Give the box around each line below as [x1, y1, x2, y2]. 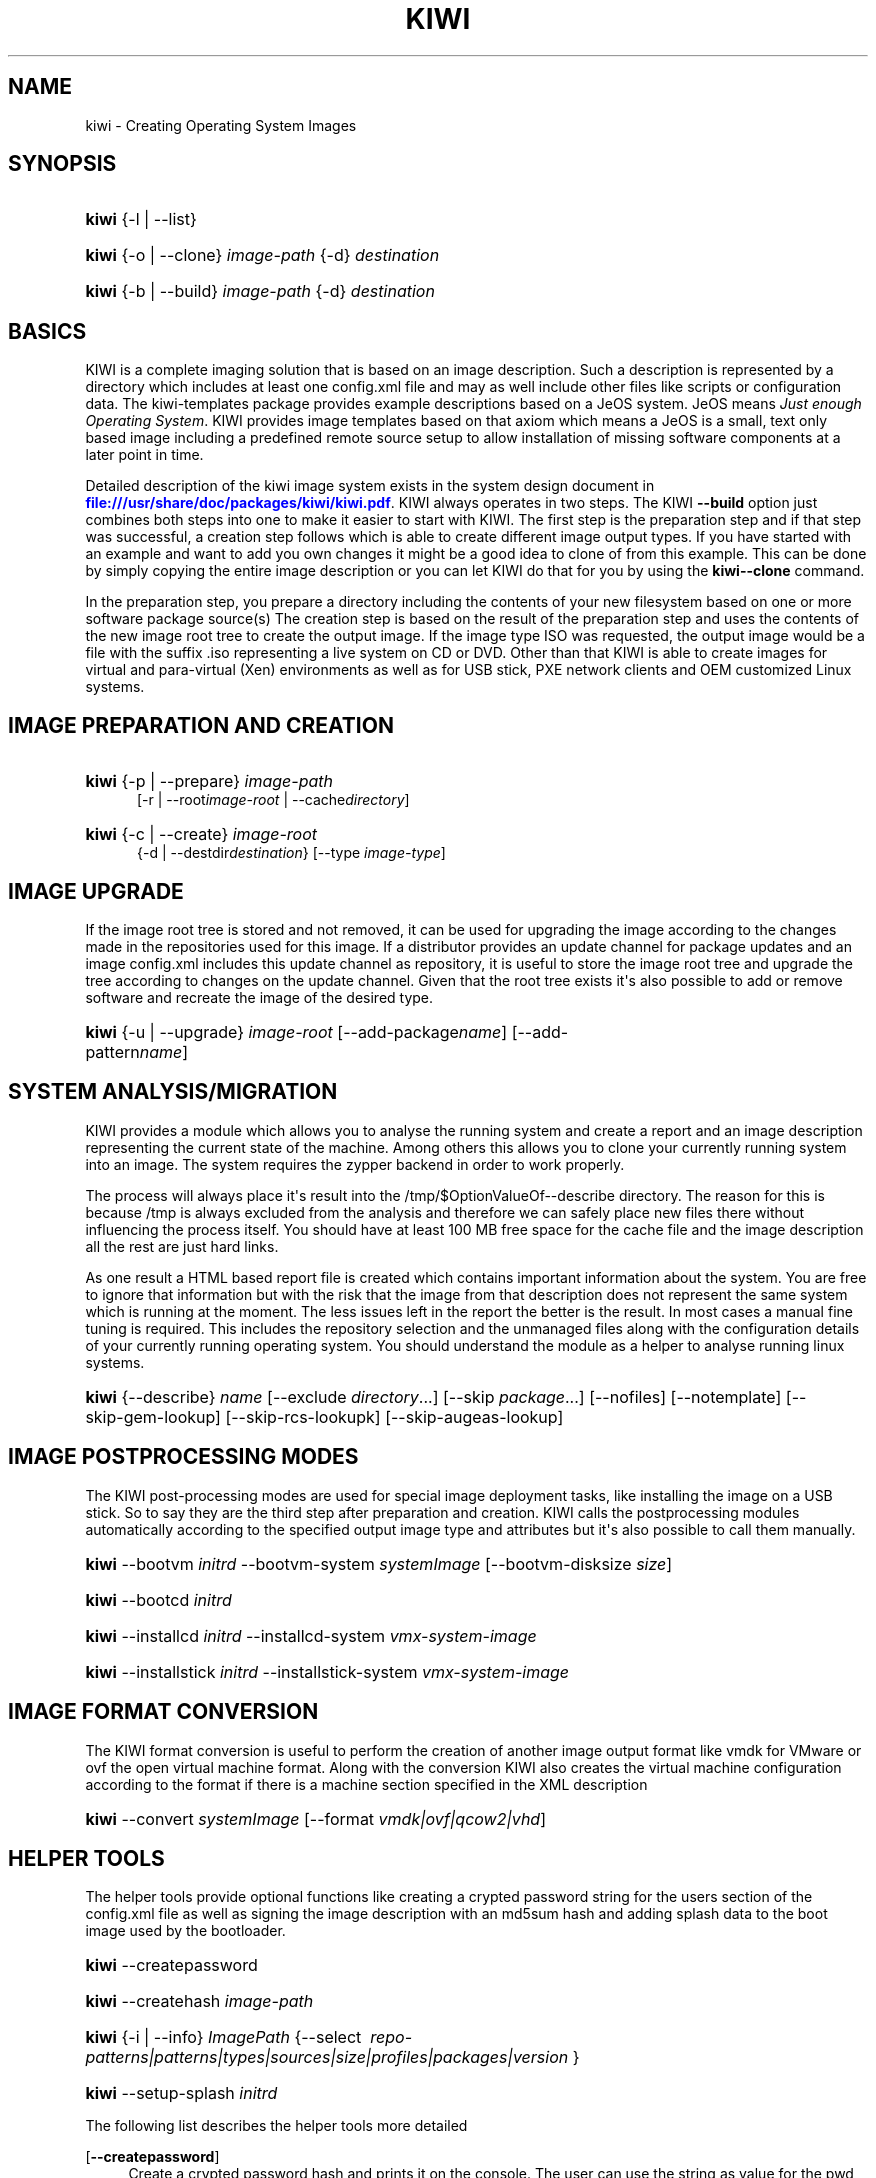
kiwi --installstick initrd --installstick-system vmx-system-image [85, 1661, 570, 1682]
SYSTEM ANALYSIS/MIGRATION [8, 1079, 338, 1105]
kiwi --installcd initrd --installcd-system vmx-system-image [85, 1625, 537, 1646]
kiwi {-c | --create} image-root [85, 824, 318, 845]
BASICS [8, 318, 87, 344]
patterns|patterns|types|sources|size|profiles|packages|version [85, 2047, 569, 2068]
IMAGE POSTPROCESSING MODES [8, 1444, 359, 1470]
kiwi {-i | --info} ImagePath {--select [85, 2027, 362, 2048]
